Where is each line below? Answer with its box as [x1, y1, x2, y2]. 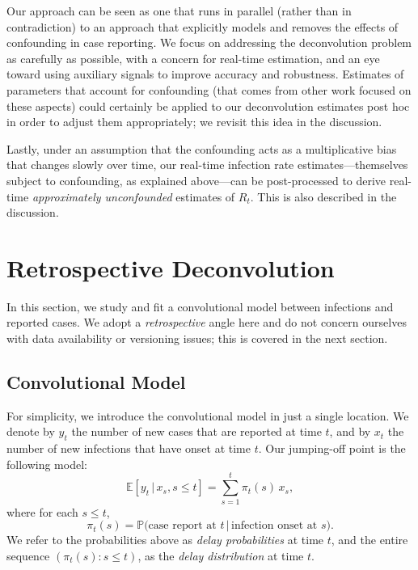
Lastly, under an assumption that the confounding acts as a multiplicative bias [6, 140, 397, 157]
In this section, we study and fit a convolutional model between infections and [6, 298, 394, 315]
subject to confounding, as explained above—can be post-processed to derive [6, 171, 386, 188]
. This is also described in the [250, 188, 397, 205]
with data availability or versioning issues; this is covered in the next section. [6, 330, 388, 347]
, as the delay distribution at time [137, 547, 304, 564]
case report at [148, 520, 217, 532]
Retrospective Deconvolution [6, 251, 335, 284]
